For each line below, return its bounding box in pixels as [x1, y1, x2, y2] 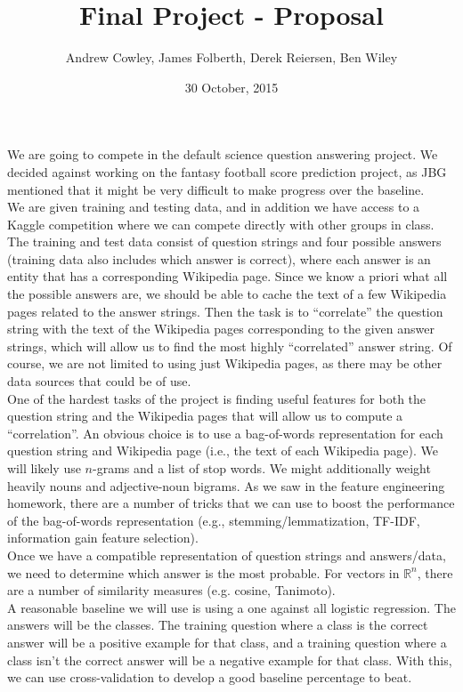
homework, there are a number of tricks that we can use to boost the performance [7, 494, 455, 512]
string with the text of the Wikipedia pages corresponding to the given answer [7, 319, 435, 338]
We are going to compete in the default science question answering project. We [7, 145, 438, 164]
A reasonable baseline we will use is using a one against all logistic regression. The [7, 598, 456, 616]
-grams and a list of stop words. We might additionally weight [92, 459, 431, 477]
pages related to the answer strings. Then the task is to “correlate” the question [7, 302, 443, 320]
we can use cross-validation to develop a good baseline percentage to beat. [7, 668, 412, 687]
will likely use [7, 459, 81, 477]
